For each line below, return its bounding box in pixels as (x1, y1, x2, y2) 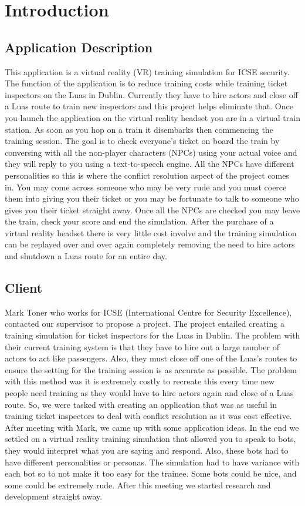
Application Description (5, 38, 153, 56)
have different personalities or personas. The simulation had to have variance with (5, 455, 300, 468)
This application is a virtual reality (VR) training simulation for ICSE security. (5, 65, 290, 78)
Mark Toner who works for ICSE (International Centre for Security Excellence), (5, 306, 292, 318)
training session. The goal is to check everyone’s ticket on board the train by (5, 135, 280, 147)
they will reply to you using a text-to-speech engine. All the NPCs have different (5, 158, 294, 170)
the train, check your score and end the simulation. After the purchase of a (5, 215, 274, 227)
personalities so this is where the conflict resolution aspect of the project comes (5, 169, 289, 181)
